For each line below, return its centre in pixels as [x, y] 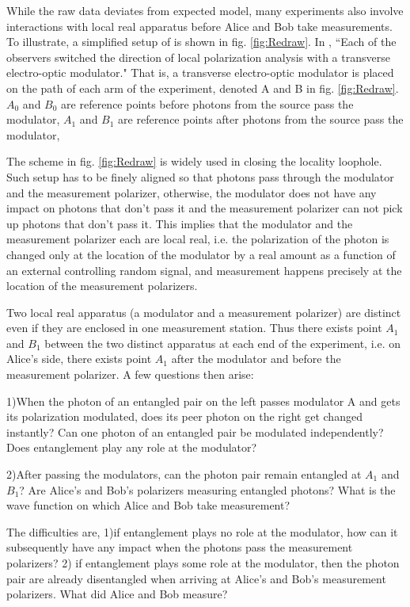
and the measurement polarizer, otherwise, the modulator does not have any [192, 192]
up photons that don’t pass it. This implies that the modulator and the [180, 223]
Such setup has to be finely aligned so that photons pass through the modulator [200, 176]
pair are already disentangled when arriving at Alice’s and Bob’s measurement [196, 578]
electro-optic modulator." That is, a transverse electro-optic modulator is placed [200, 73]
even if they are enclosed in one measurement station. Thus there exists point [194, 328]
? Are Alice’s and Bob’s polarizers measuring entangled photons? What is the [207, 489]
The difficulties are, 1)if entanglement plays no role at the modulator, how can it [202, 531]
